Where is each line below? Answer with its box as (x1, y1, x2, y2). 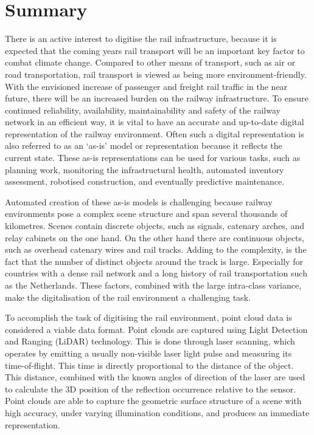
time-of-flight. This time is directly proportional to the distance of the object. (5, 358, 294, 371)
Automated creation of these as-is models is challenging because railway (5, 195, 273, 208)
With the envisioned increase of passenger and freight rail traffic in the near (5, 80, 288, 92)
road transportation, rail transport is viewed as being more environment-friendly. (5, 67, 307, 80)
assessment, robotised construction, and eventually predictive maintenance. (5, 175, 285, 188)
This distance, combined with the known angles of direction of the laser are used (5, 371, 305, 383)
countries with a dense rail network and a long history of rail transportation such (5, 267, 307, 279)
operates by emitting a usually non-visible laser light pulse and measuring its (5, 346, 292, 359)
